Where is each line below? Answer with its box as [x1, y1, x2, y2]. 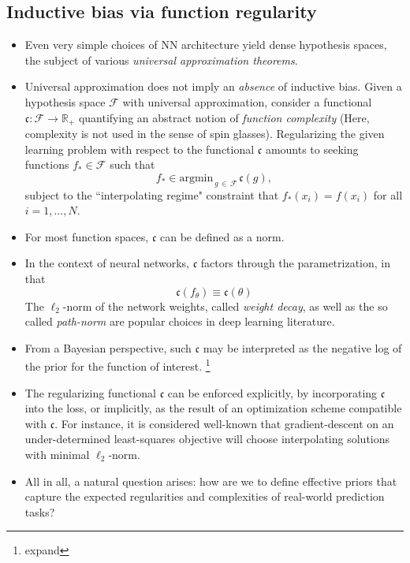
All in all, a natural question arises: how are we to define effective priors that [24, 472, 397, 489]
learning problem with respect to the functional [24, 140, 255, 157]
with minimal [24, 446, 90, 462]
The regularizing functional [24, 384, 156, 401]
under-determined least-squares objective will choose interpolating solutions [24, 431, 390, 447]
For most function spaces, [24, 228, 149, 244]
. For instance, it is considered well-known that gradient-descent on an [54, 415, 394, 431]
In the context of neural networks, [24, 255, 190, 271]
